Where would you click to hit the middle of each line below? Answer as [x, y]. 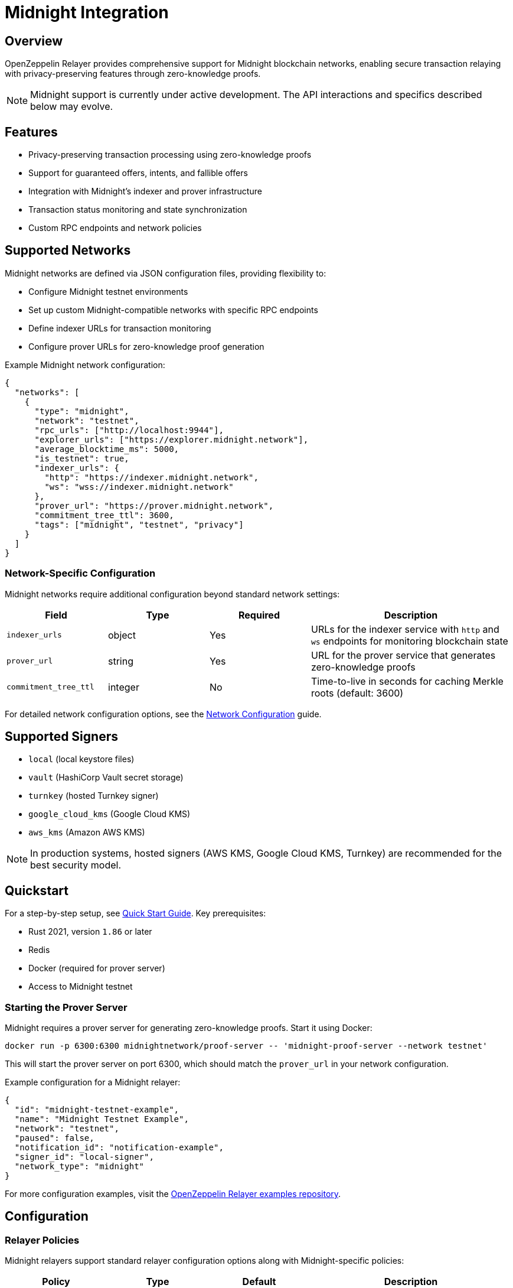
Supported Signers [61, 737]
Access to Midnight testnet [81, 987]
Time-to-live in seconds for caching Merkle [407, 681]
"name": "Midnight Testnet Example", [102, 1119]
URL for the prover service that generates [403, 655]
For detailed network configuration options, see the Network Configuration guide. [163, 714]
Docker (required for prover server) [97, 968]
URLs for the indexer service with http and [405, 629]
